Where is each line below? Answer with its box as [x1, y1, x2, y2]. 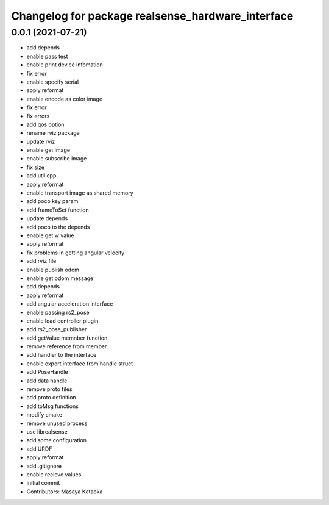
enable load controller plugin [26, 317, 99, 324]
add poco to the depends [26, 223, 90, 231]
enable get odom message [26, 274, 94, 282]
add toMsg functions [26, 403, 79, 410]
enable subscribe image [26, 155, 87, 162]
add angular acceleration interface [26, 300, 113, 307]
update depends [26, 215, 68, 222]
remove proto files [26, 385, 73, 393]
